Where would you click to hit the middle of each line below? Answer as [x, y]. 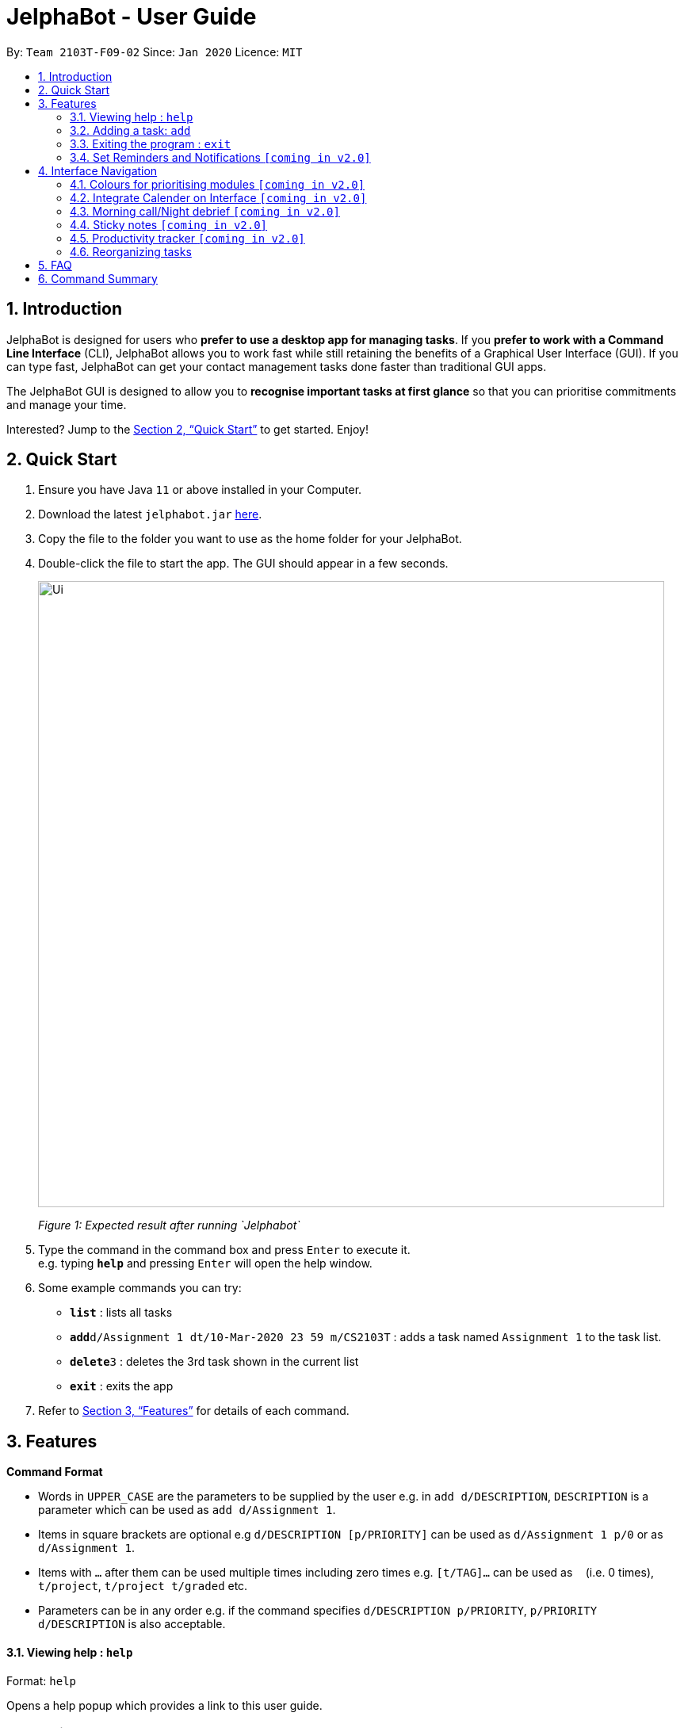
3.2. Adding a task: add [130, 130]
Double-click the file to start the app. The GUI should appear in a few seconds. [243, 564]
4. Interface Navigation [98, 170]
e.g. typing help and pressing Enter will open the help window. [205, 1264]
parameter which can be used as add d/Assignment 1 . [187, 1510]
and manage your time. [67, 404]
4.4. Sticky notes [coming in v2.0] [169, 224]
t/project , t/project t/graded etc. [143, 1586]
